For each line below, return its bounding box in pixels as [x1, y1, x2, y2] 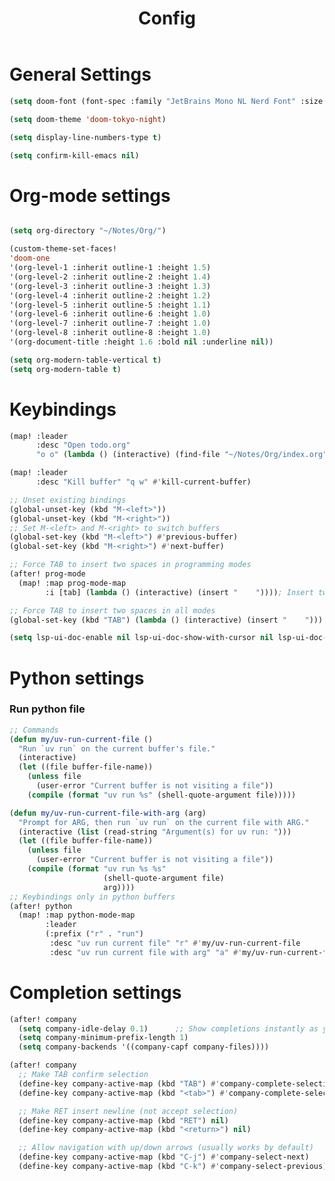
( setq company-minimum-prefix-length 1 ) [18, 1033, 189, 1043]
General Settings [9, 63, 152, 86]
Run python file [9, 702, 86, 716]
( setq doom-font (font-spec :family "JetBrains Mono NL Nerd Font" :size [9, 96, 324, 106]
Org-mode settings [9, 184, 171, 207]
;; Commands [9, 725, 59, 735]
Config [138, 7, 196, 30]
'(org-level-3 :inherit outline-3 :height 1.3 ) [9, 281, 212, 291]
